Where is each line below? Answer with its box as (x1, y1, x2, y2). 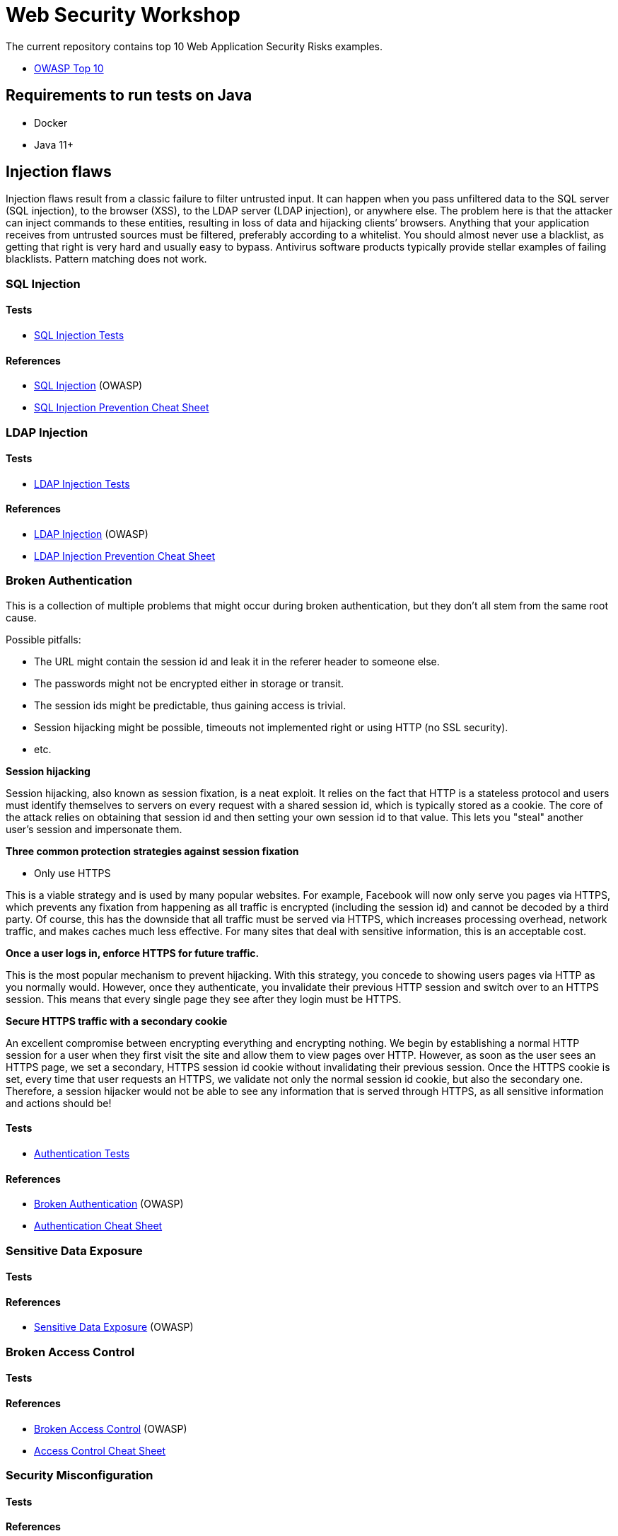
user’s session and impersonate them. (6, 823, 182, 835)
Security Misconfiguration (6, 1468, 153, 1483)
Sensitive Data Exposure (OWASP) (34, 1321, 194, 1334)
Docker (34, 116, 68, 129)
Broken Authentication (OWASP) (34, 1198, 184, 1210)
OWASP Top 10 (34, 62, 104, 74)
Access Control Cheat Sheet (34, 1444, 166, 1457)
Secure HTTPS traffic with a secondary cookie (6, 1014, 228, 1027)
